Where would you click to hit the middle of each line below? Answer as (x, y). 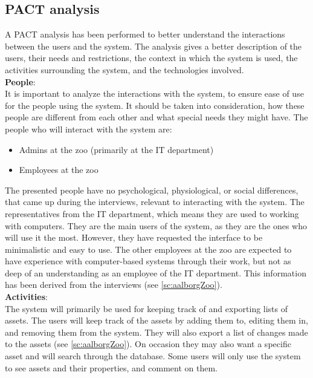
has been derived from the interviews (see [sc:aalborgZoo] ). (114, 285)
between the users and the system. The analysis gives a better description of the (153, 46)
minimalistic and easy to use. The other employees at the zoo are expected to (148, 249)
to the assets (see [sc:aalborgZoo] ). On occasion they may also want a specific (148, 344)
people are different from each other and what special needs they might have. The (156, 117)
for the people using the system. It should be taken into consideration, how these (155, 105)
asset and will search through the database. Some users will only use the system (153, 356)
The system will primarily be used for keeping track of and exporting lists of (147, 308)
